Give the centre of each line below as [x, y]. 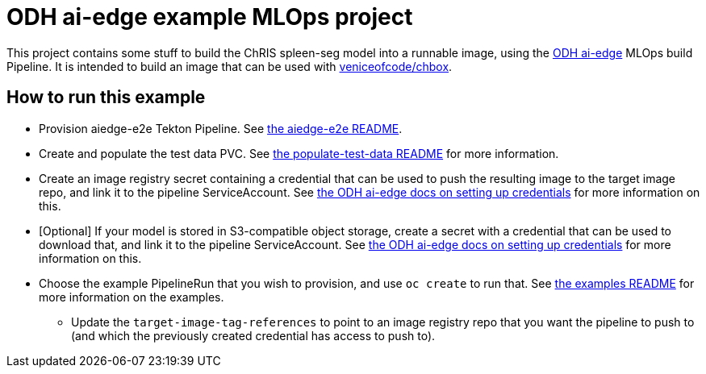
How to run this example [106, 98]
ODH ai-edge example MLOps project [210, 17]
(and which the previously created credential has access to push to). [253, 335]
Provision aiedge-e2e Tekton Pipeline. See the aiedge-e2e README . [221, 128]
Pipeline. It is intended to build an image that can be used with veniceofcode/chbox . [230, 66]
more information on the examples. [132, 297]
